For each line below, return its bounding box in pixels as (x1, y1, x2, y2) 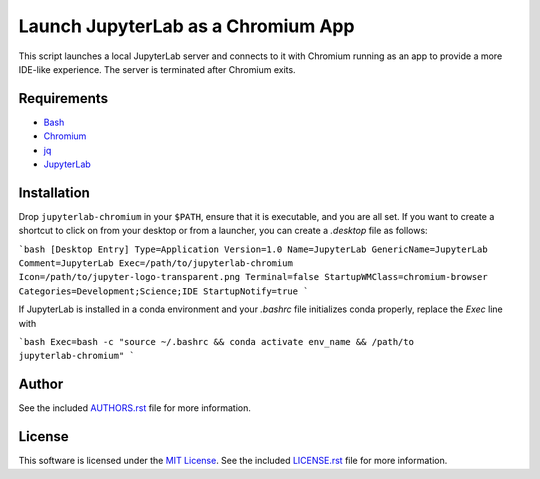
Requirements (18, 90, 109, 107)
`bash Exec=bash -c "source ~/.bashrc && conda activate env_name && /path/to (18, 336, 415, 348)
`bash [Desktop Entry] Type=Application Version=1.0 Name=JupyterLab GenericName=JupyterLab (18, 243, 489, 255)
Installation (18, 184, 90, 201)
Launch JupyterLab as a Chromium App (18, 15, 355, 37)
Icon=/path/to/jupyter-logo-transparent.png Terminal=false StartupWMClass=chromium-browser (18, 271, 489, 283)
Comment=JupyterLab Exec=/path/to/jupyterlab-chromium (18, 258, 294, 269)
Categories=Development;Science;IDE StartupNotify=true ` (18, 285, 309, 297)
